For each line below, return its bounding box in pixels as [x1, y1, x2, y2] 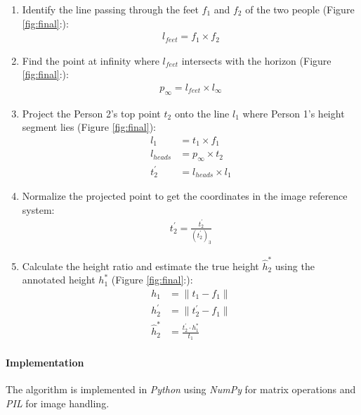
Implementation [6, 355, 84, 369]
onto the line [174, 106, 230, 120]
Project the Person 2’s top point [22, 106, 161, 120]
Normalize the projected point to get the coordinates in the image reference [22, 189, 348, 203]
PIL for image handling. [6, 395, 110, 410]
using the [275, 258, 315, 273]
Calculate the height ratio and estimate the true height [22, 258, 259, 273]
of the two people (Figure [245, 2, 355, 16]
